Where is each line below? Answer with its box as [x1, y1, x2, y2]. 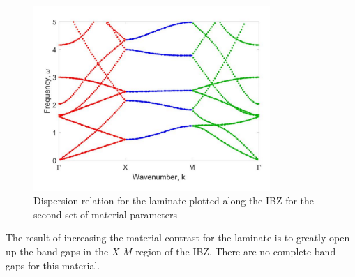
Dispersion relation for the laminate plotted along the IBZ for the [33, 193, 315, 208]
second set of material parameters [33, 207, 178, 221]
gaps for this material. [6, 257, 100, 272]
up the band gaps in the [6, 244, 109, 259]
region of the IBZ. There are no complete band [135, 244, 336, 259]
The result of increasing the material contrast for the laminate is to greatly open [6, 230, 350, 245]
